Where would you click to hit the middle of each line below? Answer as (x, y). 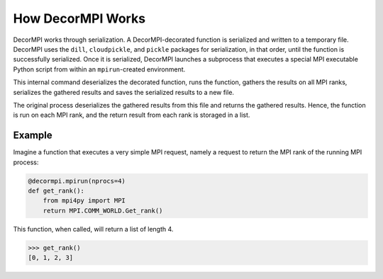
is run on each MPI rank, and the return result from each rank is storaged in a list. (132, 115)
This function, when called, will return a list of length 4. (93, 229)
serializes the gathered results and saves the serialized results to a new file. (123, 92)
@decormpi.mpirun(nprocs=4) (77, 181)
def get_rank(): (56, 190)
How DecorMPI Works (79, 18)
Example (33, 136)
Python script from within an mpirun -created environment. (99, 69)
